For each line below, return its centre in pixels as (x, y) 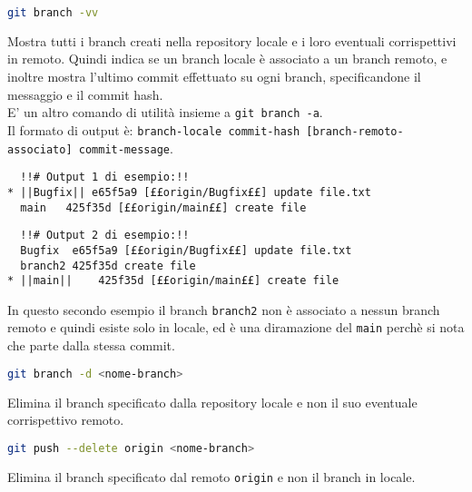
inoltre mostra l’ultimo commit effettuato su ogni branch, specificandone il (214, 77)
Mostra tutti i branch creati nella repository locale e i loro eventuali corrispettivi (232, 40)
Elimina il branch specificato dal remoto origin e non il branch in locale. (211, 476)
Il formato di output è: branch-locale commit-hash (154, 129)
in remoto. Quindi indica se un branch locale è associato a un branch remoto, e (227, 59)
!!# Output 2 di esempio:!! (105, 236)
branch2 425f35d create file (108, 266)
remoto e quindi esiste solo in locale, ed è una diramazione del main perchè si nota (236, 327)
